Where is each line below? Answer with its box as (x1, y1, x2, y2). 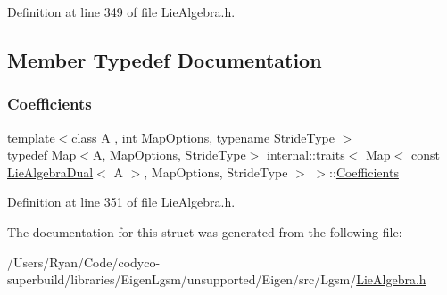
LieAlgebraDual (7, 162, 94, 181)
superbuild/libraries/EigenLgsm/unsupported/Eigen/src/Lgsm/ (7, 270, 357, 289)
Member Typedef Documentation (7, 45, 322, 73)
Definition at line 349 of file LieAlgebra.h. (7, 3, 236, 20)
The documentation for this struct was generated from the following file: (7, 222, 402, 241)
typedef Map (7, 145, 77, 164)
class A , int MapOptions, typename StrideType (71, 127, 335, 146)
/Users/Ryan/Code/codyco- (7, 252, 161, 271)
